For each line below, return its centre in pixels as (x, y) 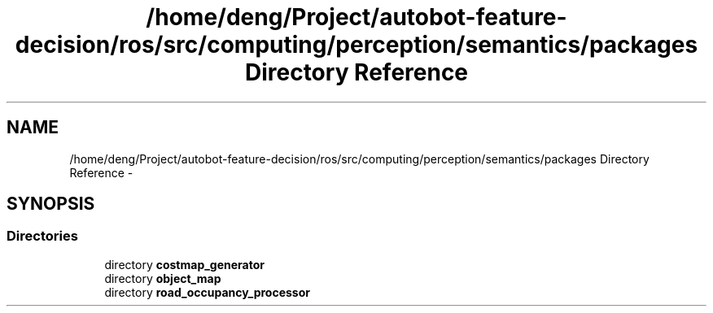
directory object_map (163, 278)
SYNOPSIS (51, 204)
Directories (42, 236)
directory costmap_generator (185, 264)
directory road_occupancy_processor (207, 292)
